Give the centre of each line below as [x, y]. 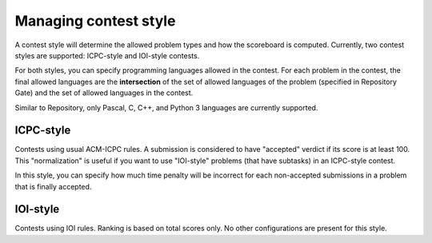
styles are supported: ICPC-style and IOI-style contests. [107, 55]
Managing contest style [95, 21]
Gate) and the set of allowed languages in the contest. [104, 93]
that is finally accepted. [53, 186]
